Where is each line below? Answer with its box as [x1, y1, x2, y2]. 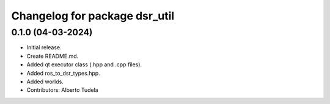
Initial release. [26, 44, 62, 51]
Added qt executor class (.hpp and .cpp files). [26, 61, 142, 68]
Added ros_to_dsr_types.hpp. [26, 69, 100, 77]
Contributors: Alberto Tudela [26, 86, 98, 94]
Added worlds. [26, 78, 64, 85]
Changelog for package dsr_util [11, 9, 175, 23]
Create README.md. [26, 52, 79, 60]
